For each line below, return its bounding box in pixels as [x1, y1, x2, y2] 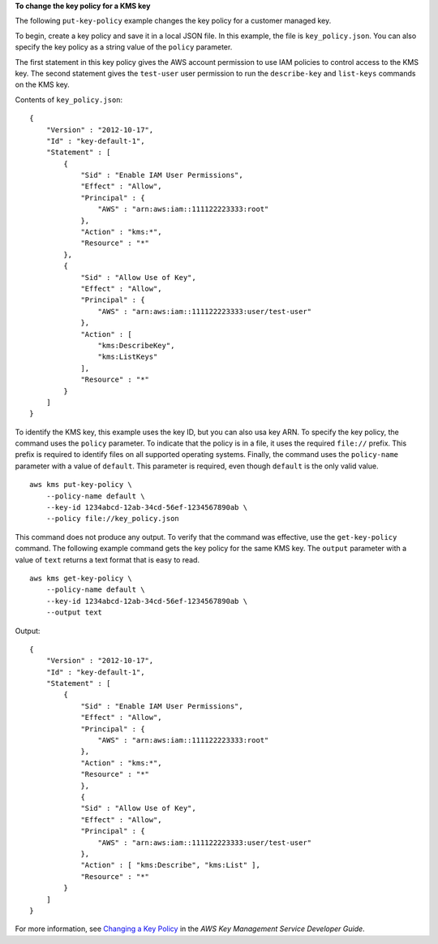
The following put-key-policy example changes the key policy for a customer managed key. [15, 16, 332, 26]
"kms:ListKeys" [97, 352, 158, 361]
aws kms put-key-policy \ [29, 480, 133, 489]
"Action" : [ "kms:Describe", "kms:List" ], [80, 860, 261, 870]
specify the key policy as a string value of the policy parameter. [15, 42, 233, 52]
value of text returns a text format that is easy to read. [15, 554, 200, 564]
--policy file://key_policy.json [45, 514, 180, 524]
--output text [45, 608, 103, 617]
